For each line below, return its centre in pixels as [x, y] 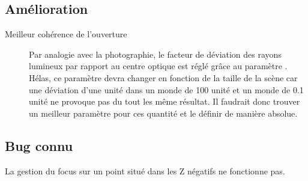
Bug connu [39, 145]
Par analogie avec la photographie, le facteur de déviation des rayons [155, 54]
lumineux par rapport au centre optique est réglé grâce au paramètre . [158, 66]
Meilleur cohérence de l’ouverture [66, 34]
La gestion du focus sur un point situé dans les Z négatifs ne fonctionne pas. [145, 170]
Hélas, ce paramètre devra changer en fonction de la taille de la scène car [163, 77]
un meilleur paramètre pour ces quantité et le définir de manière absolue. [163, 113]
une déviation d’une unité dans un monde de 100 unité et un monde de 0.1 [166, 89]
